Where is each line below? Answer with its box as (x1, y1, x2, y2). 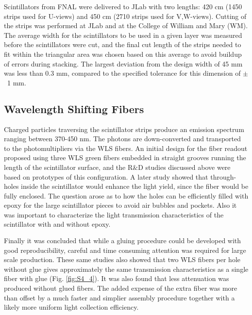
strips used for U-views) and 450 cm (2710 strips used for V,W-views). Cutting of (4, 11, 247, 21)
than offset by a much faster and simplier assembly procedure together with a (4, 292, 235, 302)
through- (210, 171, 236, 182)
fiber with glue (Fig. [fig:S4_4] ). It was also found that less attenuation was (4, 273, 229, 283)
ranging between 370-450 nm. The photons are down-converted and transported (4, 133, 241, 144)
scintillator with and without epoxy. (4, 219, 111, 229)
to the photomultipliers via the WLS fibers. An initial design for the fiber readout (4, 143, 248, 153)
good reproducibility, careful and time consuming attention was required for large (4, 245, 246, 255)
